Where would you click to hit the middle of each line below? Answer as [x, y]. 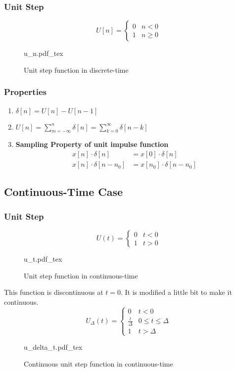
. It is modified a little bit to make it [176, 292]
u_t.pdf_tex [43, 259]
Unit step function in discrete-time [76, 70]
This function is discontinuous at [54, 292]
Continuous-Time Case [64, 192]
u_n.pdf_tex [44, 53]
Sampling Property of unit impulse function [92, 144]
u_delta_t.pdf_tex [53, 347]
